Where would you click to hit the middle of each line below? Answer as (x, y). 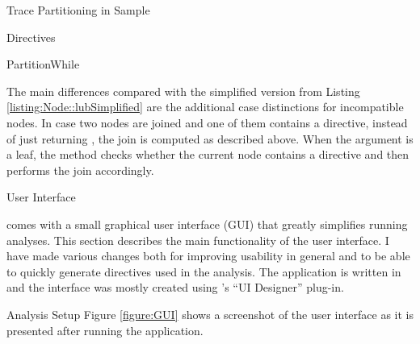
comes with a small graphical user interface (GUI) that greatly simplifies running (207, 224)
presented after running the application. (105, 330)
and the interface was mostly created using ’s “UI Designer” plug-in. (175, 287)
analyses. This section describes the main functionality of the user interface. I (198, 240)
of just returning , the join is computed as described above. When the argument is (210, 138)
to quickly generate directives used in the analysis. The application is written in (204, 271)
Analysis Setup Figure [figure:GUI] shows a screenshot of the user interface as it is (210, 314)
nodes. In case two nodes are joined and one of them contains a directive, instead (207, 122)
